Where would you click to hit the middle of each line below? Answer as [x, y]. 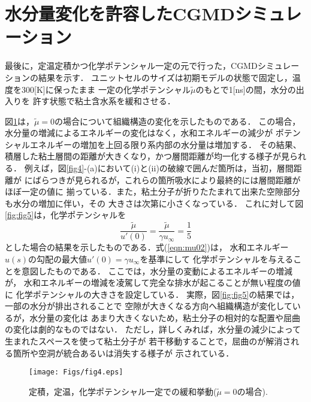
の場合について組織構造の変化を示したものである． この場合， [178, 121]
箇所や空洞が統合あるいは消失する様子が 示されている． [123, 353]
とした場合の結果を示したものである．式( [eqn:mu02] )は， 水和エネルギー [147, 247]
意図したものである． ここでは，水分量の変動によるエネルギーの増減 [157, 270]
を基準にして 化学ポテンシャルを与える [217, 259]
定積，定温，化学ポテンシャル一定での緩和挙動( [123, 391]
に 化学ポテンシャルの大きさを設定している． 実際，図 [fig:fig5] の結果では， [152, 294]
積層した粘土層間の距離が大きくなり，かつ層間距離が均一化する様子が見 [147, 156]
